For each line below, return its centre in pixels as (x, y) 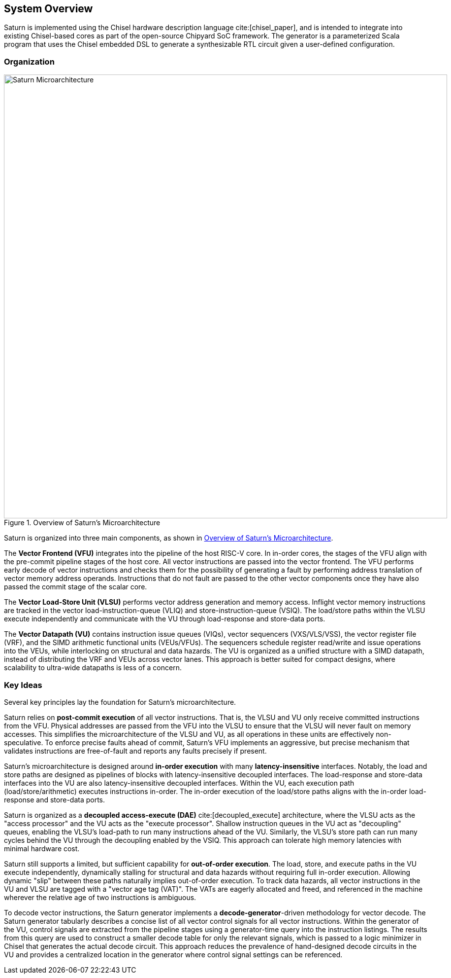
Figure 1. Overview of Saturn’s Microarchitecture (82, 523)
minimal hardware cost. (42, 848)
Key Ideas (23, 685)
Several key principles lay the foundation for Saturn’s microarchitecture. (120, 702)
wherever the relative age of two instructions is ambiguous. (100, 897)
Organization (29, 61)
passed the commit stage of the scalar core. (76, 587)
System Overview (48, 9)
